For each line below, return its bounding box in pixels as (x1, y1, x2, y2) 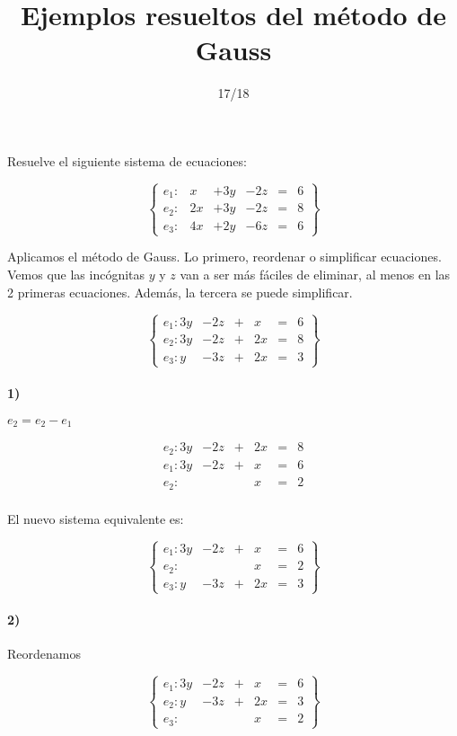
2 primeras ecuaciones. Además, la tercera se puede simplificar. (7, 282, 353, 301)
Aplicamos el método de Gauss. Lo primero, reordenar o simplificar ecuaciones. (7, 247, 442, 266)
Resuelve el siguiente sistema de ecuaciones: (7, 151, 247, 170)
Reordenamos (7, 644, 81, 663)
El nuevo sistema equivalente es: (7, 509, 184, 528)
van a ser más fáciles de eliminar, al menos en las (180, 265, 451, 284)
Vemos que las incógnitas (7, 265, 145, 284)
